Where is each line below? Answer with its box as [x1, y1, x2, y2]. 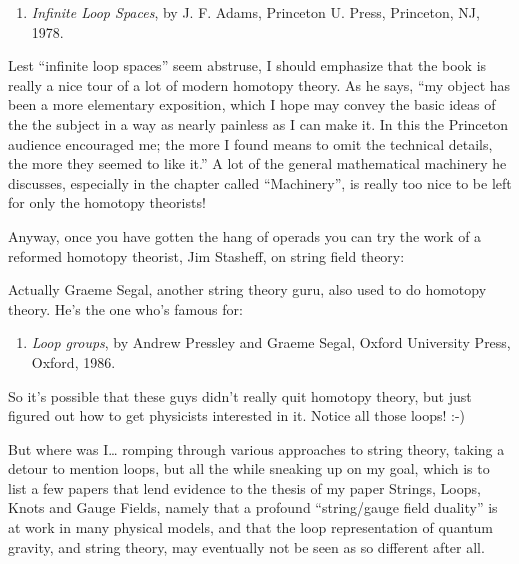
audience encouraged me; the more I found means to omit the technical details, [8, 133, 493, 154]
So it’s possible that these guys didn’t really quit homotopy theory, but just [8, 385, 472, 406]
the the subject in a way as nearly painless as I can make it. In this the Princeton [8, 113, 509, 134]
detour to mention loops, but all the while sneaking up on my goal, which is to [8, 458, 490, 479]
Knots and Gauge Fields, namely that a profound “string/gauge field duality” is [8, 497, 498, 518]
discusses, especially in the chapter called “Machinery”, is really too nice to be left [8, 172, 512, 193]
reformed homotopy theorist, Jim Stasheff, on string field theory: [8, 245, 405, 266]
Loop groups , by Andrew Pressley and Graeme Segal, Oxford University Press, [31, 332, 511, 353]
